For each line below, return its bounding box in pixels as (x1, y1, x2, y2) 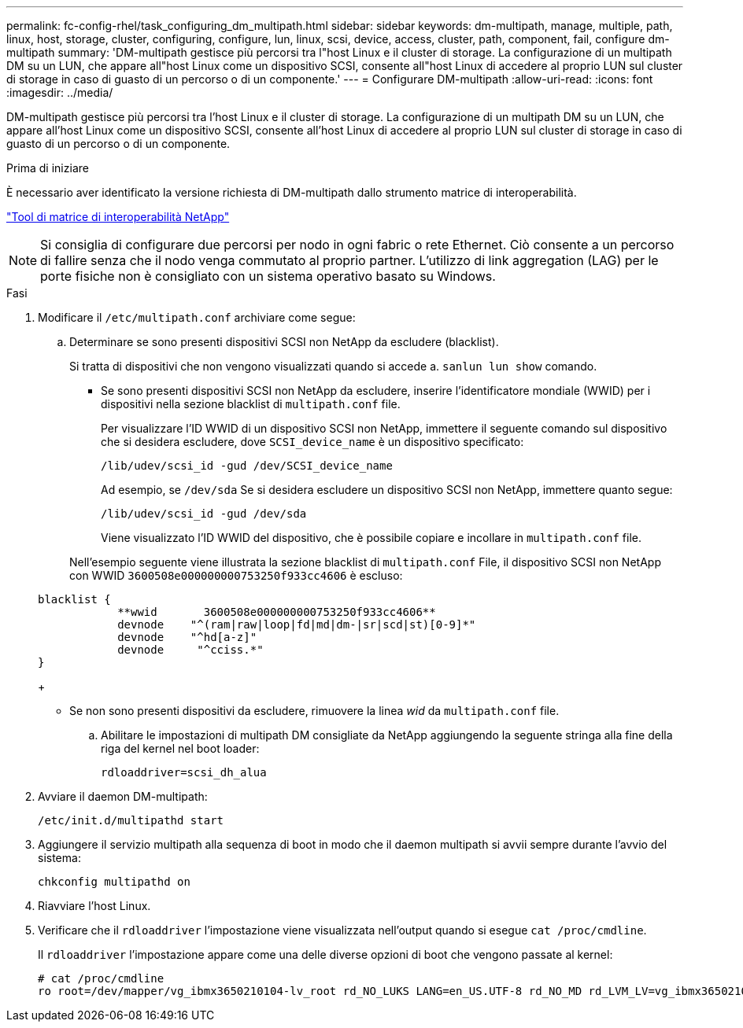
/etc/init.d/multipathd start (38, 814, 224, 827)
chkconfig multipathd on (38, 875, 190, 888)
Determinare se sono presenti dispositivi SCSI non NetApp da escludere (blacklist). (69, 335, 499, 348)
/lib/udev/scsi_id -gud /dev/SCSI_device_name (101, 459, 393, 472)
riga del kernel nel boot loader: (101, 742, 260, 755)
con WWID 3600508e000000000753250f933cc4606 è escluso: (69, 569, 403, 582)
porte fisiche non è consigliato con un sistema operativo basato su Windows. (40, 268, 496, 284)
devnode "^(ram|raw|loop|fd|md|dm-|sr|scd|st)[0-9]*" (117, 618, 476, 631)
